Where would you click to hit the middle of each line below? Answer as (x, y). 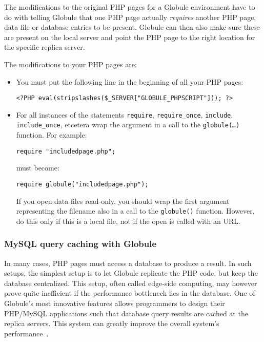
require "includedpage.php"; (66, 151)
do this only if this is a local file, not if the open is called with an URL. (128, 221)
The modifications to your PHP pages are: (70, 64)
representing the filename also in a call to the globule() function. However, (135, 211)
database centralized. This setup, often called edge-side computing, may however (131, 283)
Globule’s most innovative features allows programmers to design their (115, 303)
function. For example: (52, 135)
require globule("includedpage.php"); (82, 184)
